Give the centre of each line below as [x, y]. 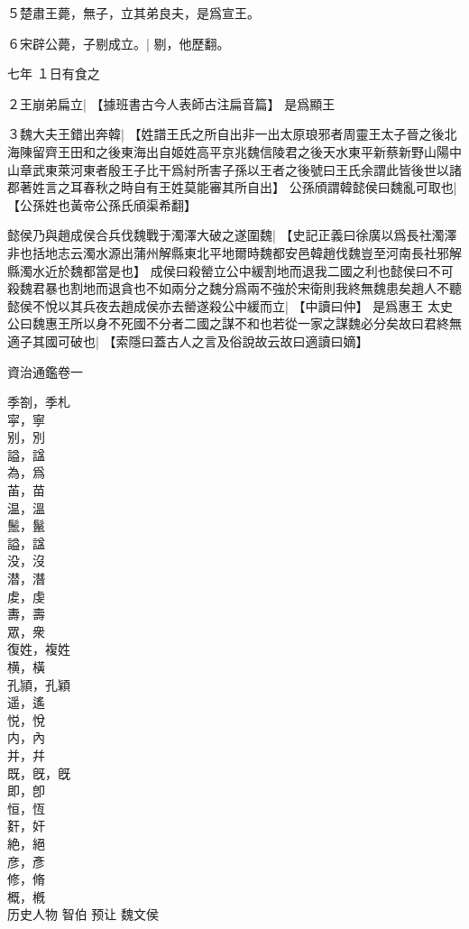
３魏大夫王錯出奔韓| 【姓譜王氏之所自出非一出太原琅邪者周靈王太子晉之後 [226, 134]
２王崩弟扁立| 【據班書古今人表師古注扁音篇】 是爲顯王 [171, 103]
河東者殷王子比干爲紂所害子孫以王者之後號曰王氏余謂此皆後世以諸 [266, 169]
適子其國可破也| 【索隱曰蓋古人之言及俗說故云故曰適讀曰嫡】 [188, 340]
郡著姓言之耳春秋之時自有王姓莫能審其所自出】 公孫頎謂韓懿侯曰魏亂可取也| [232, 187]
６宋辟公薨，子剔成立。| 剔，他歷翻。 [119, 43]
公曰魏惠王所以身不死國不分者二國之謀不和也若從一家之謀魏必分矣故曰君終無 [234, 323]
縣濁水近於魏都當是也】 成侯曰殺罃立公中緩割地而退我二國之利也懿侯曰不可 [230, 270]
